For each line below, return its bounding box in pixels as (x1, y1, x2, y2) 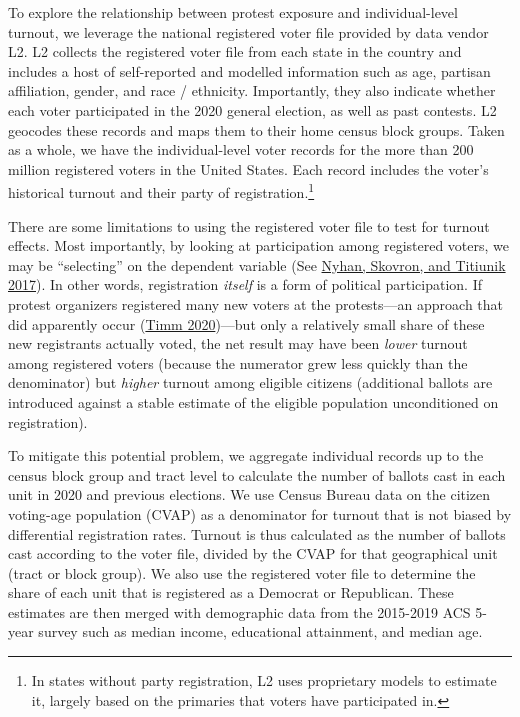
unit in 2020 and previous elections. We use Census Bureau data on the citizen (8, 484, 491, 505)
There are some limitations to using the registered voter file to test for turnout (8, 215, 490, 236)
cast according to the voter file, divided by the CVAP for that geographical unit (8, 543, 498, 564)
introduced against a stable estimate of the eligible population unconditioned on (8, 391, 499, 412)
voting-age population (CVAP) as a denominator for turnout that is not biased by (8, 503, 512, 524)
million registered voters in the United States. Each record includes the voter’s (8, 158, 489, 179)
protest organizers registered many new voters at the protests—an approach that (8, 293, 504, 314)
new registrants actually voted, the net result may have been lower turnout (8, 333, 468, 354)
